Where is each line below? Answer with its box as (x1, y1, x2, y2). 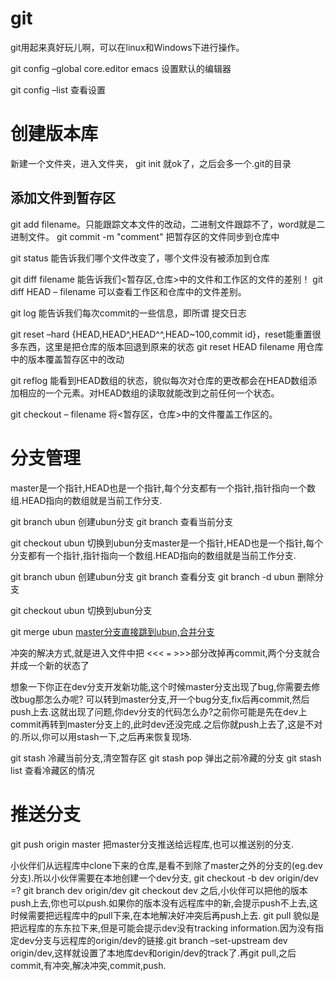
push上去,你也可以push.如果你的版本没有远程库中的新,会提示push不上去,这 (10, 897, 318, 909)
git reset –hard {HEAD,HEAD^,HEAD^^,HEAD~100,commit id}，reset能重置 (10, 328, 313, 340)
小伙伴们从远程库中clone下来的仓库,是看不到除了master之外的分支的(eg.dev (10, 859, 323, 871)
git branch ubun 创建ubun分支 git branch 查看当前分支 (10, 515, 234, 527)
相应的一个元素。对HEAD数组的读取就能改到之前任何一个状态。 (18, 387, 280, 399)
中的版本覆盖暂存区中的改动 (10, 353, 125, 365)
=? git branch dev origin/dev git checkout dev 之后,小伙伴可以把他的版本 (10, 884, 308, 896)
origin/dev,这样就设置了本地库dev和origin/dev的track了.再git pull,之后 (10, 947, 297, 959)
